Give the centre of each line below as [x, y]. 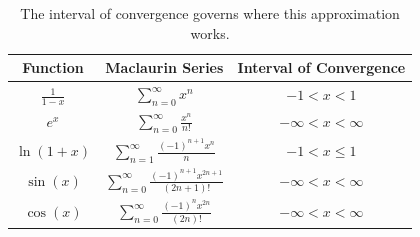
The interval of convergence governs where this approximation [210, 13]
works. [210, 32]
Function [53, 67]
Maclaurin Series [164, 67]
